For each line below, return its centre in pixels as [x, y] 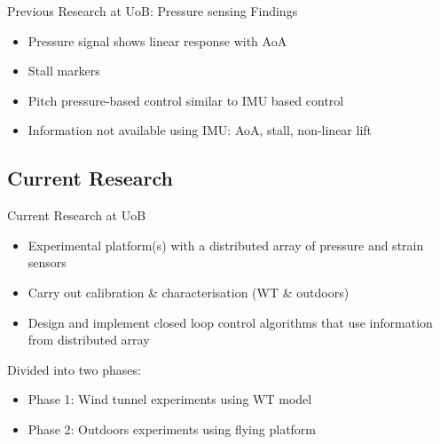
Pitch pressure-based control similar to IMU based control [186, 100]
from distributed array [89, 340]
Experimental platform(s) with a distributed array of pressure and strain [226, 245]
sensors [47, 262]
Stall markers [64, 71]
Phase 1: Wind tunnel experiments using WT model [170, 399]
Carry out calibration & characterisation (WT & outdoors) [189, 292]
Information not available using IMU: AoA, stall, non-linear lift [200, 130]
